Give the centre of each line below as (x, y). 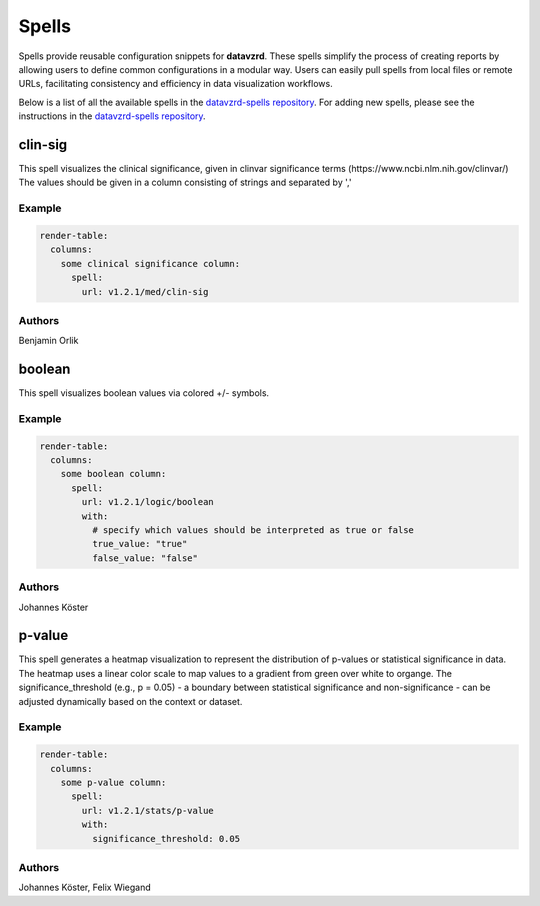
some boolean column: (113, 474)
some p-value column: (113, 782)
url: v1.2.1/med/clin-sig (145, 291)
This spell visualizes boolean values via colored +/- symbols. (144, 393)
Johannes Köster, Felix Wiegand (85, 887)
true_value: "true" (139, 544)
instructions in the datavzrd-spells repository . (112, 116)
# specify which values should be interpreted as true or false (253, 530)
